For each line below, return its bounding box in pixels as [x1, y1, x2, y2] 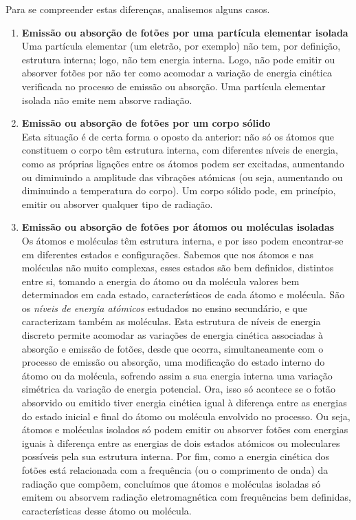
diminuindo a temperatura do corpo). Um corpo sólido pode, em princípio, [21, 183, 336, 198]
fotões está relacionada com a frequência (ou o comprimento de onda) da [21, 463, 329, 477]
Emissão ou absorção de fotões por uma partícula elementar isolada [21, 25, 348, 39]
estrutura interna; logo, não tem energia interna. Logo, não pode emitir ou [21, 52, 335, 66]
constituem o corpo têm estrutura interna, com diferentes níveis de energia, [21, 143, 338, 157]
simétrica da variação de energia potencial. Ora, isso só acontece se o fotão [21, 382, 336, 396]
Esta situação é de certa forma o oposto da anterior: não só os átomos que [21, 129, 334, 143]
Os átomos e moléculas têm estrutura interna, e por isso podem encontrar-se [21, 233, 344, 247]
